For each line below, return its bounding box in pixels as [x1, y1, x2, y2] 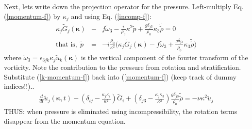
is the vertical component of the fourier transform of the [81, 52, 248, 62]
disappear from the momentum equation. [4, 115, 126, 126]
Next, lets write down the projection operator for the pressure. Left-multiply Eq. [4, 1, 244, 11]
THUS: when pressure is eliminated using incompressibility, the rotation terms [4, 106, 237, 116]
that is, [56, 41, 77, 48]
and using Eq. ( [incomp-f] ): [71, 11, 152, 21]
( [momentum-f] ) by [4, 11, 61, 21]
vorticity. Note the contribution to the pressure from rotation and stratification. [4, 62, 241, 72]
